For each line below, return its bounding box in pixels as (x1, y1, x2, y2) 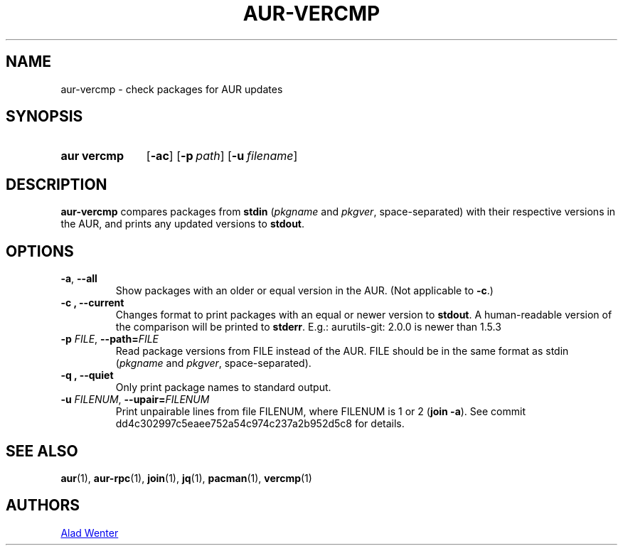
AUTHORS (6, 496, 80, 515)
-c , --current (60, 296, 124, 309)
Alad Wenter (60, 526, 119, 539)
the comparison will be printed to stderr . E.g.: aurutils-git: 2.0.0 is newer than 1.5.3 (115, 321, 501, 333)
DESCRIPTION (6, 175, 107, 193)
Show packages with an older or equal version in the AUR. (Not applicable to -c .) (115, 284, 494, 297)
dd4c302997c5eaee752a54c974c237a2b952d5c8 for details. (115, 417, 405, 430)
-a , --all (60, 272, 97, 285)
